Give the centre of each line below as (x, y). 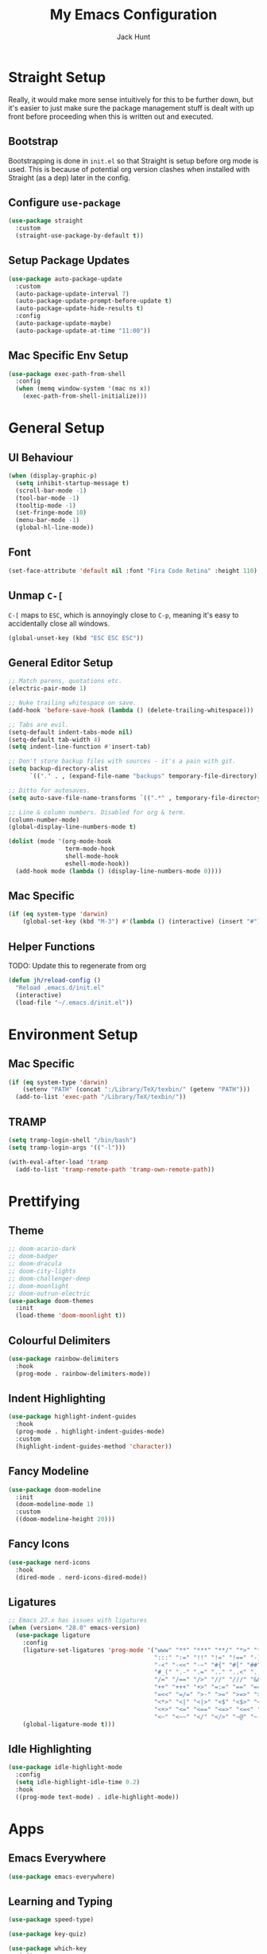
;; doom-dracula (35, 1264)
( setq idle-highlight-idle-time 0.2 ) (78, 1782)
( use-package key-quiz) (48, 1934)
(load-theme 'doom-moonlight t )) (71, 1316)
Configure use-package (64, 202)
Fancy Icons (39, 1544)
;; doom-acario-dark (43, 1249)
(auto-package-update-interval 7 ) (72, 294)
